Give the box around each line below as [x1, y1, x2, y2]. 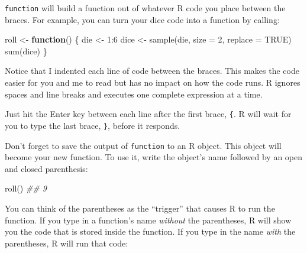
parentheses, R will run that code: [5, 236, 128, 249]
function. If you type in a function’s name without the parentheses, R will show [5, 213, 292, 226]
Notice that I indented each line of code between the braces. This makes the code [5, 64, 299, 77]
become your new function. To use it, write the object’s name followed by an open [5, 151, 303, 163]
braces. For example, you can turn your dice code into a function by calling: [5, 13, 280, 25]
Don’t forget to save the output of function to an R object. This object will [5, 139, 282, 151]
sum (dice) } [5, 44, 47, 57]
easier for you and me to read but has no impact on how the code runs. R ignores [5, 76, 300, 89]
